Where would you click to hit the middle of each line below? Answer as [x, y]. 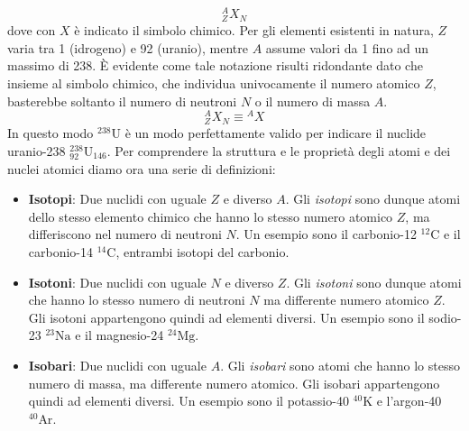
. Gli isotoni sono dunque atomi [374, 282]
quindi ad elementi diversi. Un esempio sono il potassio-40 [189, 401]
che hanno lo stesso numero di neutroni [137, 300]
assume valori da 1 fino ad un [347, 47]
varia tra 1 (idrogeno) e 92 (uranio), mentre [128, 47]
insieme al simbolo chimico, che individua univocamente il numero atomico [214, 83]
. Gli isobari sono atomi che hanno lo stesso [340, 365]
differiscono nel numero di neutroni [125, 234]
